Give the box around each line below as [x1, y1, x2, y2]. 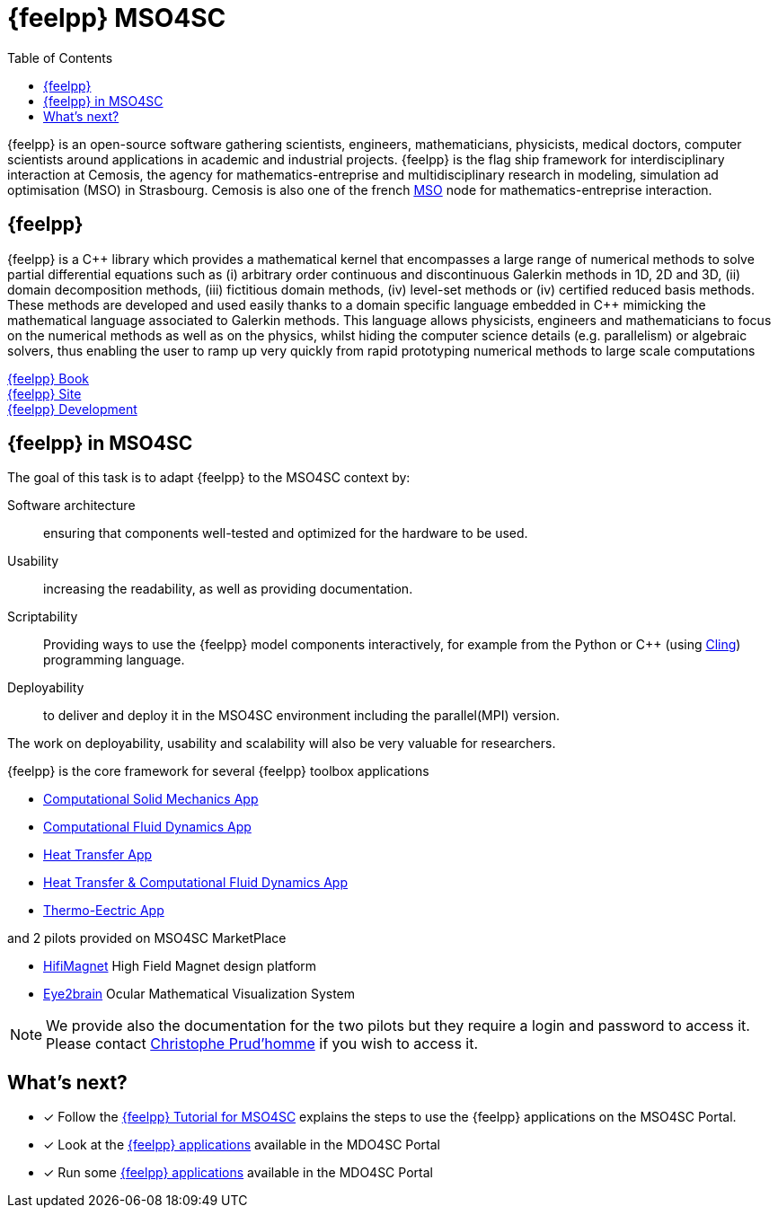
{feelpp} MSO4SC [7, 3, 226, 33]
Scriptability [7, 609, 78, 625]
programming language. [43, 652, 185, 668]
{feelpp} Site [7, 385, 82, 401]
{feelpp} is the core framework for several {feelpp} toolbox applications [7, 763, 429, 779]
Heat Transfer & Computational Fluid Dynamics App [43, 875, 349, 891]
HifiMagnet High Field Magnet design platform [43, 958, 317, 974]
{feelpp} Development [7, 401, 137, 417]
